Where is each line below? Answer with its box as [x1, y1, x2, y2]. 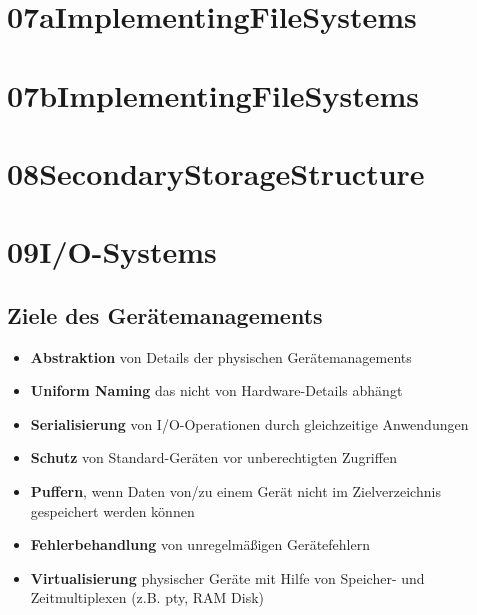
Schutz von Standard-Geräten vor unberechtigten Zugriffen [30, 447, 397, 468]
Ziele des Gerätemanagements [7, 299, 323, 330]
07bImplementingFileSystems [7, 74, 420, 115]
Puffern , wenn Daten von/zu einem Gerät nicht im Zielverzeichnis [30, 481, 441, 502]
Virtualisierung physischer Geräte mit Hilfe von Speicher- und [30, 567, 425, 588]
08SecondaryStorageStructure [7, 152, 425, 193]
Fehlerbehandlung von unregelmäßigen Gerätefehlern [30, 534, 370, 555]
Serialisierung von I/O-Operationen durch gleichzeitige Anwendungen [30, 413, 469, 434]
